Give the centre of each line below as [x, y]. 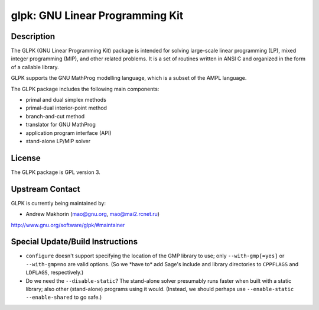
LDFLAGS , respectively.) [55, 273]
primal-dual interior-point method [66, 108]
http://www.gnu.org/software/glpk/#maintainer [68, 225]
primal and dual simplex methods [66, 100]
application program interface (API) [69, 133]
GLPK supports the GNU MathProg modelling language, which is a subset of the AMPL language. [129, 78]
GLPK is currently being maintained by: [58, 203]
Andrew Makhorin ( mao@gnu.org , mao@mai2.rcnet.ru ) [92, 214]
